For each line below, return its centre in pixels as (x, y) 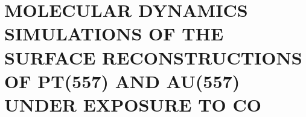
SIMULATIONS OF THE (114, 33)
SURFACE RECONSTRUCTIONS (153, 57)
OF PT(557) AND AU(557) (122, 81)
